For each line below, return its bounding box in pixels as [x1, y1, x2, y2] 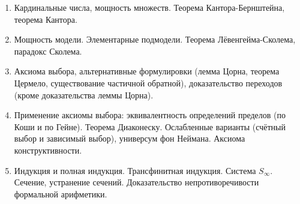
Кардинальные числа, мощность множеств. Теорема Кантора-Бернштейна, [14, 1, 285, 13]
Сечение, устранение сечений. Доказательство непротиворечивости [14, 176, 259, 188]
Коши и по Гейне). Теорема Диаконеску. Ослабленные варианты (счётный [14, 120, 286, 133]
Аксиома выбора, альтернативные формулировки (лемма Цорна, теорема [14, 65, 280, 77]
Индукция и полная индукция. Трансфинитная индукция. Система [14, 164, 256, 176]
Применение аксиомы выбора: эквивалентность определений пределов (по [14, 109, 286, 121]
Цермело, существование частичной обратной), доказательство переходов [14, 76, 283, 89]
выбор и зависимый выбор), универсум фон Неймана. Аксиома [14, 132, 245, 145]
